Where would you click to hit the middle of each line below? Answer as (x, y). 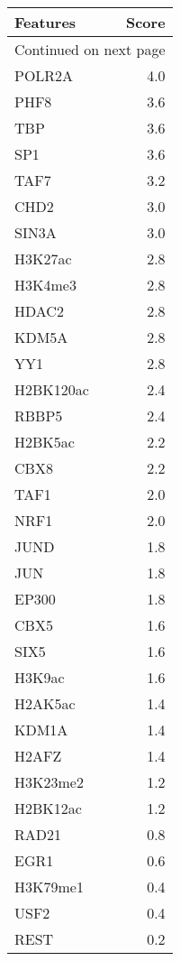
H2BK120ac (52, 389)
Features (45, 22)
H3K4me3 (45, 285)
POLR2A (44, 75)
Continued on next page (90, 49)
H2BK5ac (45, 442)
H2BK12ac (48, 808)
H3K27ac (43, 259)
